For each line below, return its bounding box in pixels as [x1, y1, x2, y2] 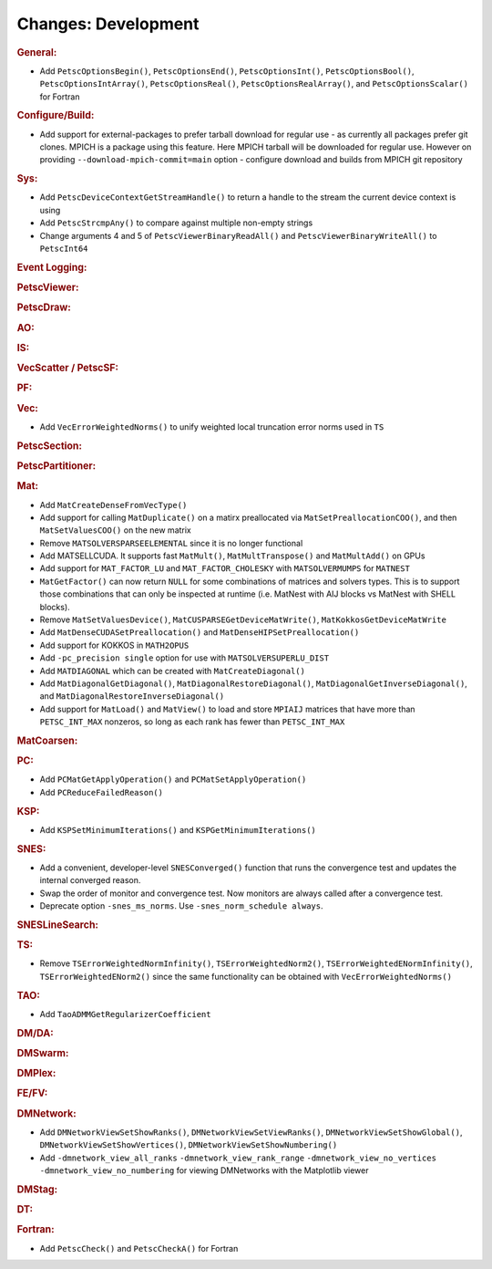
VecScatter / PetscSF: [16, 361, 118, 374]
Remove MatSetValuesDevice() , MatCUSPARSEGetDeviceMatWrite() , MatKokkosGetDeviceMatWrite [39, 614, 446, 625]
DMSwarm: [16, 1046, 69, 1059]
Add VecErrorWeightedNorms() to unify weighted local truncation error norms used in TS [39, 421, 384, 432]
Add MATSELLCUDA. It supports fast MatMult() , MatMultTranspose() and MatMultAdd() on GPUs [39, 550, 425, 561]
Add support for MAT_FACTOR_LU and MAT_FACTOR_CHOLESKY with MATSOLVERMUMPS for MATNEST [39, 563, 410, 574]
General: [16, 46, 57, 58]
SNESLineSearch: [16, 918, 99, 931]
